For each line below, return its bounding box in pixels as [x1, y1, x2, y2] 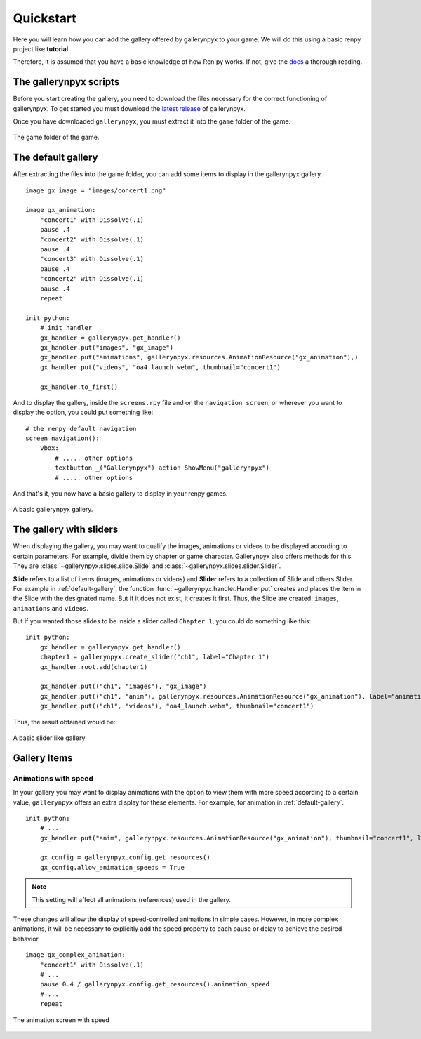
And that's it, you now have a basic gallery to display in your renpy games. [13, 489, 228, 498]
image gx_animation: [25, 206, 96, 214]
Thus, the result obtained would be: [13, 717, 116, 726]
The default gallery [13, 152, 98, 164]
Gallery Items [13, 752, 73, 764]
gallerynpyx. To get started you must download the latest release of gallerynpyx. [13, 104, 246, 112]
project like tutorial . [13, 44, 70, 53]
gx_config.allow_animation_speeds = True [39, 863, 185, 871]
